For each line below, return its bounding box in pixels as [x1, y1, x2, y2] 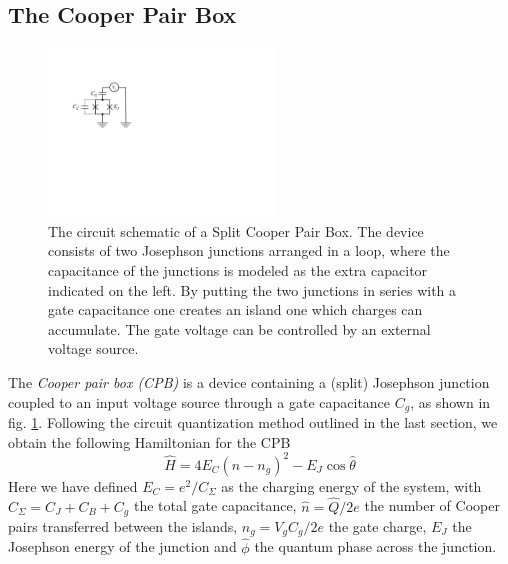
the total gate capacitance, [133, 495, 297, 516]
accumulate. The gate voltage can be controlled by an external [48, 318, 431, 339]
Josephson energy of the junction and [8, 536, 237, 557]
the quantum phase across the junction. [254, 536, 497, 557]
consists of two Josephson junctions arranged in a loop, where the [48, 240, 450, 261]
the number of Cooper [364, 495, 500, 516]
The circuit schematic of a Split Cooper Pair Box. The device [48, 220, 424, 241]
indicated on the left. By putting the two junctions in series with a [48, 279, 457, 300]
